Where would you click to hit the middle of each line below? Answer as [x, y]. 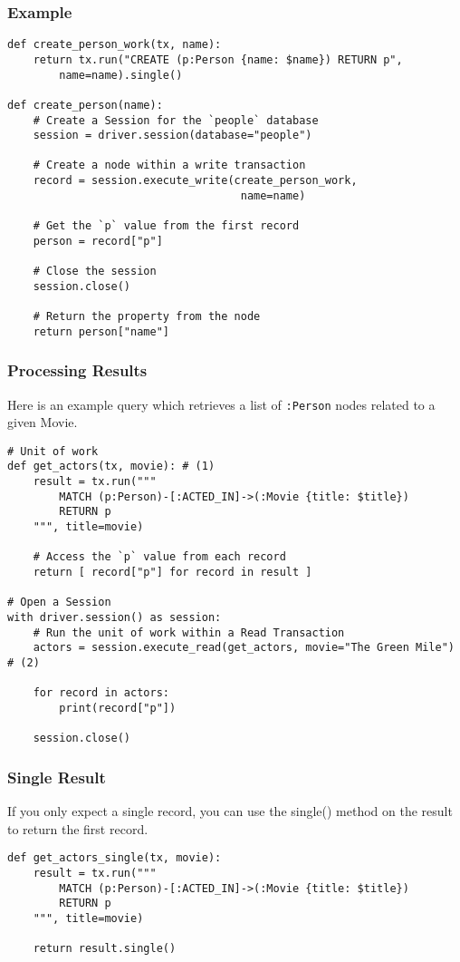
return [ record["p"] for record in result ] [172, 573]
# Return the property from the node [147, 317]
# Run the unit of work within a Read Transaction [189, 632]
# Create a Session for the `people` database [176, 120]
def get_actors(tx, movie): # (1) [111, 466]
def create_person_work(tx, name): [115, 45]
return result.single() [105, 949]
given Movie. [43, 422]
